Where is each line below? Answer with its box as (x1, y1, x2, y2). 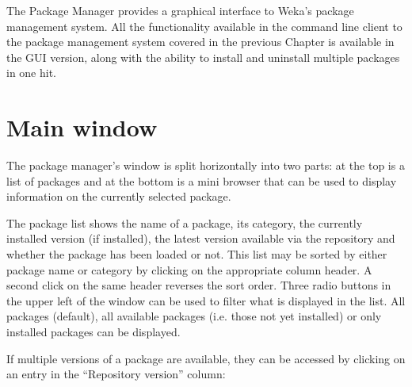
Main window (6, 111, 158, 144)
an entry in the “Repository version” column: (6, 366, 226, 382)
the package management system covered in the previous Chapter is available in (6, 33, 395, 50)
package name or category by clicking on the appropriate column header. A (6, 261, 372, 278)
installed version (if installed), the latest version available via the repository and (6, 230, 395, 247)
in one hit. (6, 64, 57, 81)
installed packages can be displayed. (6, 324, 181, 340)
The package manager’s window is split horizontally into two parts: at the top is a (6, 157, 405, 174)
